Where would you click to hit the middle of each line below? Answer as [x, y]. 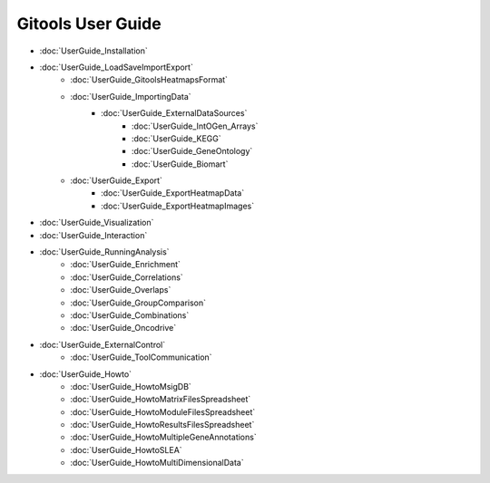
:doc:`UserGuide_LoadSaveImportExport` [117, 67]
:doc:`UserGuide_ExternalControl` [103, 344]
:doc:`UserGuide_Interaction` [93, 235]
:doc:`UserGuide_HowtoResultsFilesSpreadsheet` [162, 425]
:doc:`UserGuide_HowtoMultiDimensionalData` [157, 463]
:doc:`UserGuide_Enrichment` [126, 265]
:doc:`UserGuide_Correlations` [127, 277]
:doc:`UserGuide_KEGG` [176, 138]
